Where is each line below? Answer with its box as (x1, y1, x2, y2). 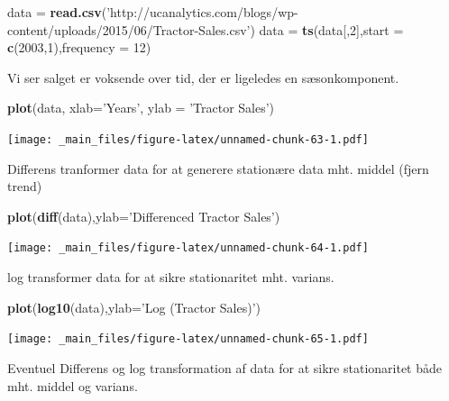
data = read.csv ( (7, 3, 107, 21)
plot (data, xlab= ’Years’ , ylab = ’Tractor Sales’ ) (7, 98, 275, 117)
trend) (7, 177, 42, 196)
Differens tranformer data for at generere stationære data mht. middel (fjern (7, 159, 429, 178)
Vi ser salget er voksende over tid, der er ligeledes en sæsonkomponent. (7, 68, 399, 87)
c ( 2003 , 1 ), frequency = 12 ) (7, 38, 151, 57)
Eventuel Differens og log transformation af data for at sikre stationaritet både (7, 358, 443, 377)
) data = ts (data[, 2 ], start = (250, 20, 404, 39)
